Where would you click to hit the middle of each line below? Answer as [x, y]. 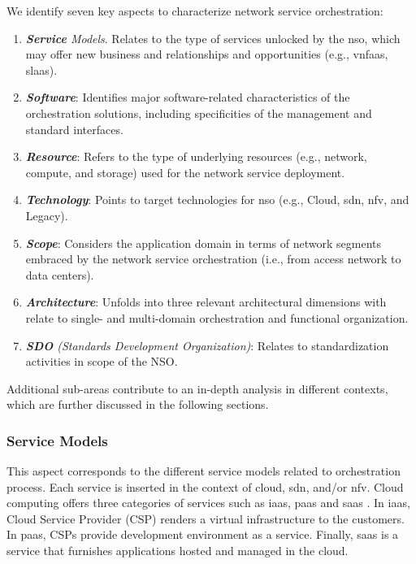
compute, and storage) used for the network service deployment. [185, 172]
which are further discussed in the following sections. [138, 404]
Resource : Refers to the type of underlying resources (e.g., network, [196, 156]
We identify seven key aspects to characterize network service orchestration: [195, 11]
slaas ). [41, 69]
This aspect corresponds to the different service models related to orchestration [204, 471]
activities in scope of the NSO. [102, 361]
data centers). [60, 274]
